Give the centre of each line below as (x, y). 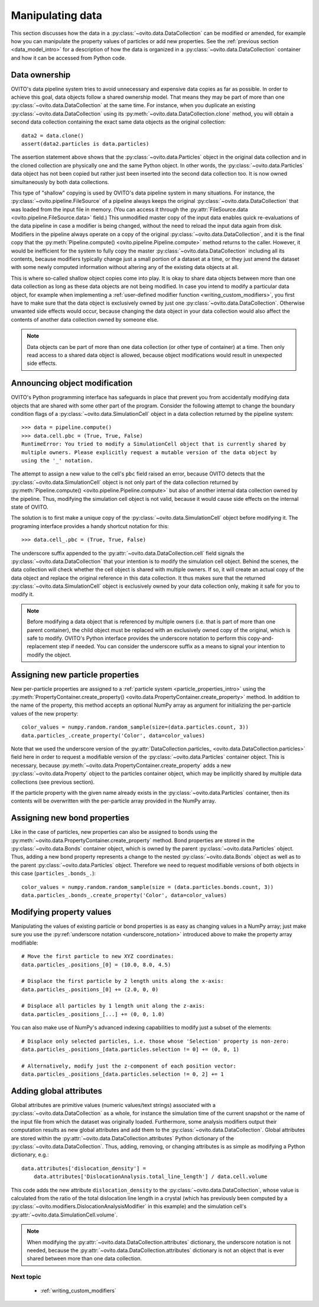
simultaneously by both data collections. (60, 182)
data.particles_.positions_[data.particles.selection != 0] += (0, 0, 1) (131, 1049)
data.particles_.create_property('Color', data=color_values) (113, 735)
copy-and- (261, 638)
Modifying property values (61, 912)
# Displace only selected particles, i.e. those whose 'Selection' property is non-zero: (155, 1041)
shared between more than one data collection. (84, 1259)
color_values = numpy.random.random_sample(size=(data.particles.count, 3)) (135, 727)
